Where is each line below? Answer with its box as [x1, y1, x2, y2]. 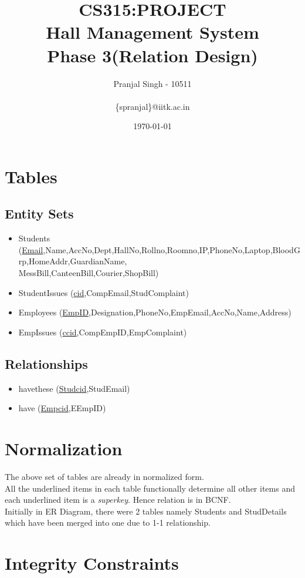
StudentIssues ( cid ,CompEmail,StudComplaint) [18, 286, 189, 298]
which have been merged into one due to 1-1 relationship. [5, 516, 211, 529]
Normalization [5, 436, 123, 460]
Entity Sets [5, 204, 74, 223]
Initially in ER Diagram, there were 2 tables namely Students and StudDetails [5, 505, 287, 517]
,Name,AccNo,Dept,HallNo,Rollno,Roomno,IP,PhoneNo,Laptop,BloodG [43, 243, 300, 256]
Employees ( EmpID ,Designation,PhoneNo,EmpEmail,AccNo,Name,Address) [18, 306, 292, 318]
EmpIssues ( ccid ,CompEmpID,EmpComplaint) [18, 325, 187, 338]
